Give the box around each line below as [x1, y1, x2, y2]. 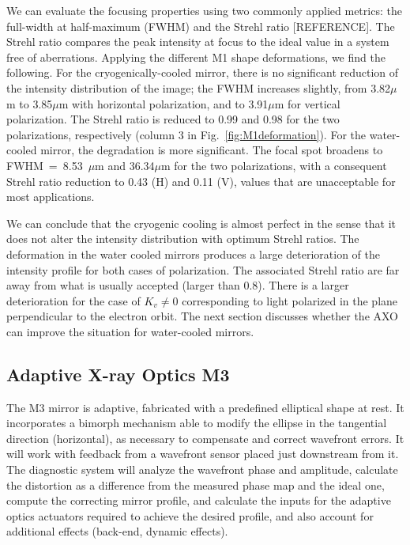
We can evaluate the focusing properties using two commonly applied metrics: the [6, 2, 402, 18]
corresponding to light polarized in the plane [182, 292, 398, 308]
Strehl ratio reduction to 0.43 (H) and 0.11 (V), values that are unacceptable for [6, 172, 396, 189]
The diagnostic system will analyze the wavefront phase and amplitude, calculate [6, 461, 398, 478]
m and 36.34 [95, 157, 155, 173]
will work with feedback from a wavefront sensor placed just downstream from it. [6, 445, 399, 462]
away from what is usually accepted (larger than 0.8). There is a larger [6, 277, 349, 293]
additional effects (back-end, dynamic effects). [6, 523, 228, 539]
